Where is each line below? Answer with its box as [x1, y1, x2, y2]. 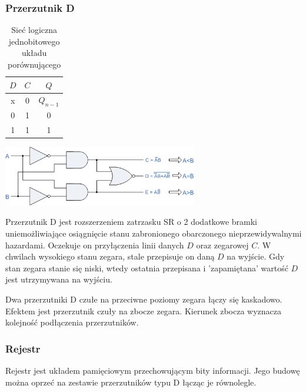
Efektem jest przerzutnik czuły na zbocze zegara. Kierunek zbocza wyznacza [5, 304, 282, 317]
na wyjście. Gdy [227, 250, 285, 263]
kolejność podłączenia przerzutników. [5, 316, 139, 328]
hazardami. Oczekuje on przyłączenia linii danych [5, 238, 184, 251]
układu [21, 46, 47, 59]
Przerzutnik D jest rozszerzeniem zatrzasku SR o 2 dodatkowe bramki [5, 215, 258, 228]
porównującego [8, 58, 61, 70]
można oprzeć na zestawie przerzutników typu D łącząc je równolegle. [5, 376, 257, 388]
